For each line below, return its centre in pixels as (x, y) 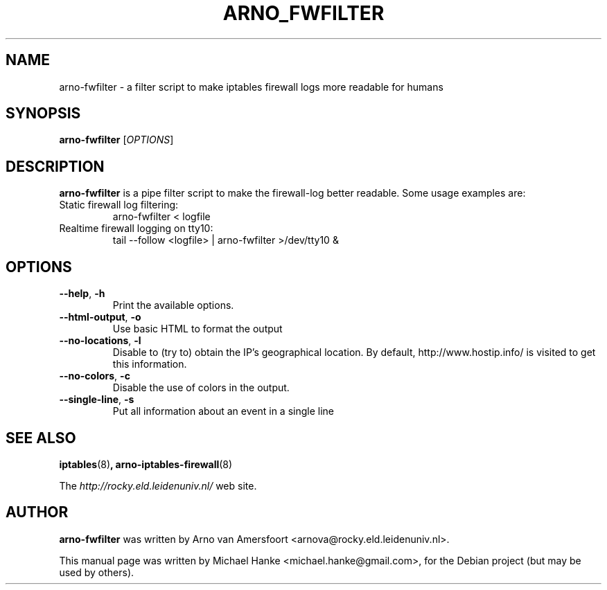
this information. (150, 364)
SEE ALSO (41, 438)
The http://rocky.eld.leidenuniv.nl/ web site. (158, 485)
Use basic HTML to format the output (197, 329)
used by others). (97, 572)
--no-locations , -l (100, 341)
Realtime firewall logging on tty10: (136, 229)
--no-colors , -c (95, 376)
